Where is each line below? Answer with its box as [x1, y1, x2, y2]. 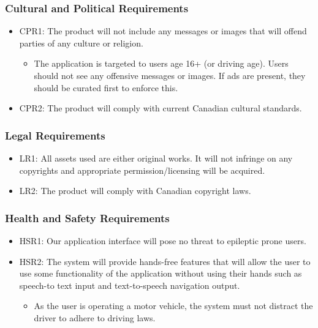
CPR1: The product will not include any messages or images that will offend [19, 24, 307, 37]
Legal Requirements [5, 127, 105, 143]
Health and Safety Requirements [5, 210, 170, 225]
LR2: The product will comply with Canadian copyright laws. [19, 184, 251, 197]
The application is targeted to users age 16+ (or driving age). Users [34, 57, 289, 70]
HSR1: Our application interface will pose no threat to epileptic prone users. [19, 234, 306, 247]
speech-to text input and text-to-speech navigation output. [19, 278, 240, 291]
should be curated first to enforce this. [34, 81, 178, 94]
